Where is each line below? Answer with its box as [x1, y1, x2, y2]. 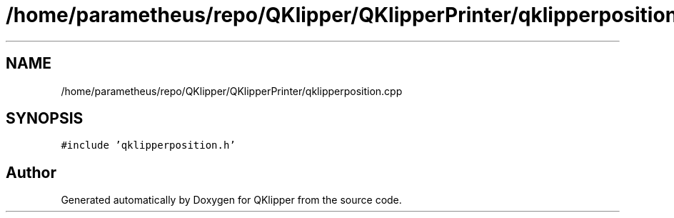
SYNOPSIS [6, 109, 84, 128]
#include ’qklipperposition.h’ [61, 139, 236, 152]
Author [6, 163, 56, 182]
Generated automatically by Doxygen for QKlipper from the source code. [61, 194, 402, 207]
